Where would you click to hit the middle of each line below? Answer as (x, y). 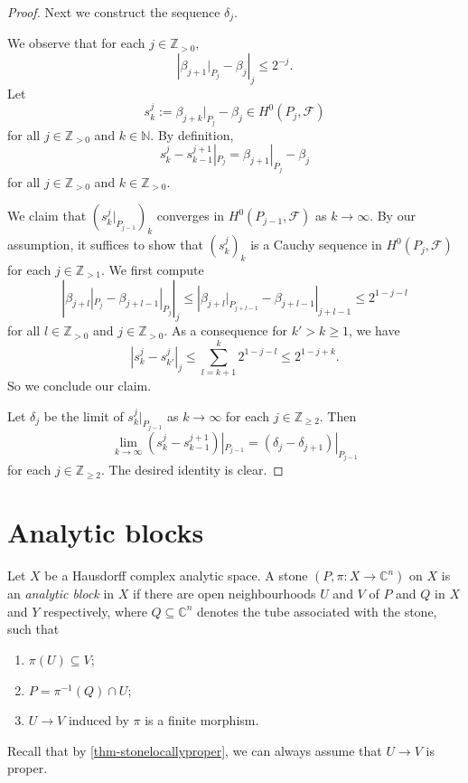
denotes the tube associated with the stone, (317, 611)
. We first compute (152, 269)
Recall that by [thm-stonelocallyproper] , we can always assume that (195, 750)
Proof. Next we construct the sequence (114, 12)
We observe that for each (76, 43)
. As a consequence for (225, 330)
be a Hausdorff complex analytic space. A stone (176, 575)
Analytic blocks (106, 532)
